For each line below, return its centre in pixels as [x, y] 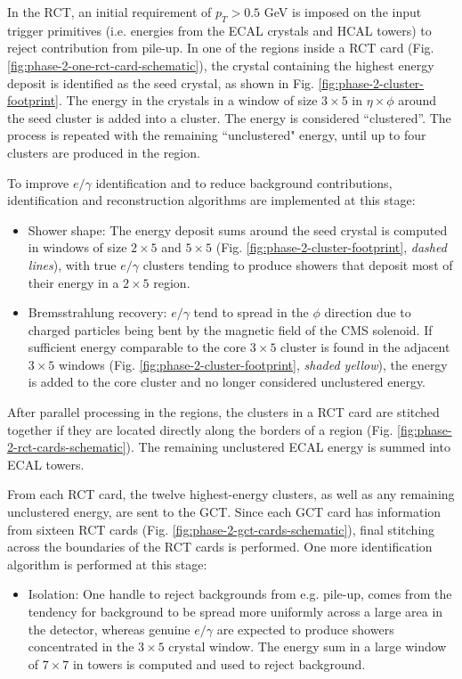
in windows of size [77, 247]
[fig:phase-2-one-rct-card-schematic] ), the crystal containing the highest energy [221, 65]
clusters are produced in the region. [104, 152]
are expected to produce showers [305, 629]
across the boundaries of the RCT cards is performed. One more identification [220, 547]
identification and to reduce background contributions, [244, 182]
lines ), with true [72, 264]
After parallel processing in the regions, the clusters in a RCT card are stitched [223, 412]
